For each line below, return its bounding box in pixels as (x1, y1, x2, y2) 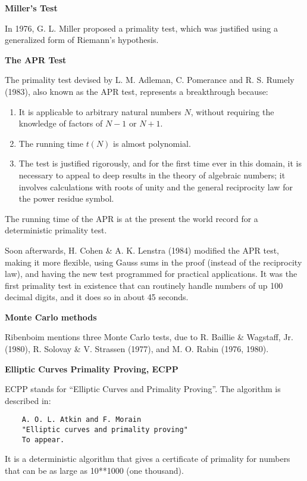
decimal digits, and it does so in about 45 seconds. (5, 291, 189, 303)
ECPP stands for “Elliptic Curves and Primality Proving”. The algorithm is (5, 383, 281, 395)
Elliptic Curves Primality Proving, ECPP (5, 362, 178, 375)
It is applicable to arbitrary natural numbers (18, 105, 181, 118)
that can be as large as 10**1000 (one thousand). (5, 464, 184, 476)
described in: (5, 394, 51, 406)
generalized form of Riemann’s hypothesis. (5, 33, 159, 46)
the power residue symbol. (18, 192, 114, 205)
